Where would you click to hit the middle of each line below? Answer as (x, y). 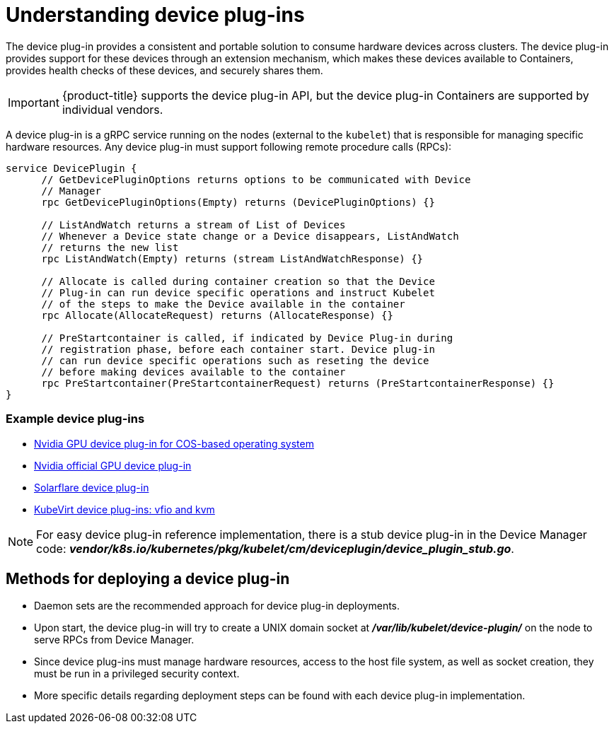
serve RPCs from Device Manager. (114, 640)
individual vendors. (112, 109)
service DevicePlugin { (71, 168)
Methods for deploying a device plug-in (148, 578)
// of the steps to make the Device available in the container (223, 304)
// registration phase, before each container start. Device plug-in (238, 349)
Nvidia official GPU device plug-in (113, 465)
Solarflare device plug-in (92, 487)
